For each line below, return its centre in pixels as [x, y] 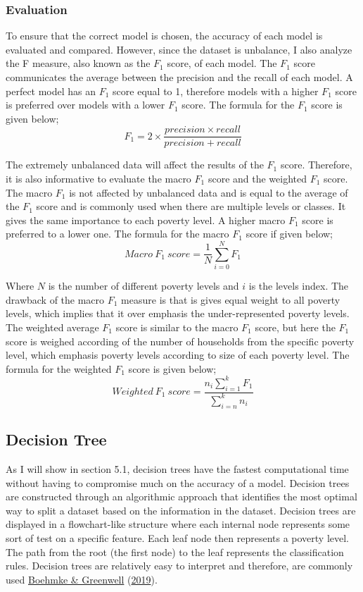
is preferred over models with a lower [85, 105]
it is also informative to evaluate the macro [98, 179]
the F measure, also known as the [78, 63]
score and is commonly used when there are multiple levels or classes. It [191, 206]
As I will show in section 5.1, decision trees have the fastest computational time [177, 468]
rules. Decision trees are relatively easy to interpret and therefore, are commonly [179, 566]
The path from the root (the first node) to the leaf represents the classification [175, 551]
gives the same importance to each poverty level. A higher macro [146, 220]
